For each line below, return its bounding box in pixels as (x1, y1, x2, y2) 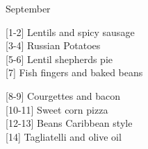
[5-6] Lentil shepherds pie (6, 51, 113, 66)
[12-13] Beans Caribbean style (6, 116, 133, 130)
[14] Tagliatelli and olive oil (6, 129, 122, 143)
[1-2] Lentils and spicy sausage (6, 24, 135, 39)
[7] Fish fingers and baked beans (6, 65, 143, 80)
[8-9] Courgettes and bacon (6, 88, 121, 103)
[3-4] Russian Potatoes (6, 38, 101, 53)
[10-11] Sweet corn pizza (6, 102, 108, 116)
